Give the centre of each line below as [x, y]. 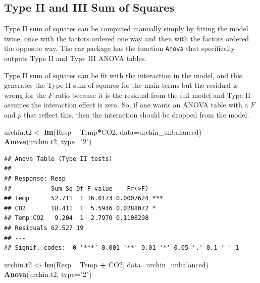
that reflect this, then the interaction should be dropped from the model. [136, 115]
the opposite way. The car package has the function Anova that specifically [119, 48]
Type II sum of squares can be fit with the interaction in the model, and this [123, 75]
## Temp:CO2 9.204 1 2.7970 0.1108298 [76, 218]
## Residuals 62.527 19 [44, 228]
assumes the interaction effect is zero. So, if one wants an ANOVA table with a [126, 105]
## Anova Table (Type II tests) [58, 159]
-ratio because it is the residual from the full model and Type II [152, 95]
